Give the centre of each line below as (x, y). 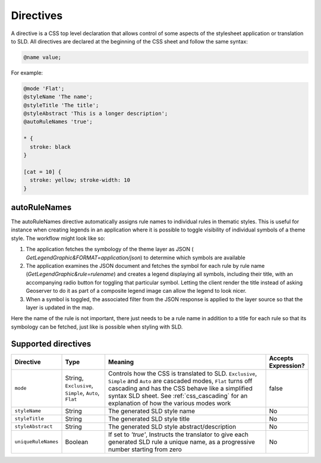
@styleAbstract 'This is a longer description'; (96, 114)
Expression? (287, 365)
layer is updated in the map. (60, 307)
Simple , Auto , (82, 393)
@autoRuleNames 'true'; (58, 122)
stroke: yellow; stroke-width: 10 (80, 180)
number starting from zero (145, 449)
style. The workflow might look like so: (58, 238)
